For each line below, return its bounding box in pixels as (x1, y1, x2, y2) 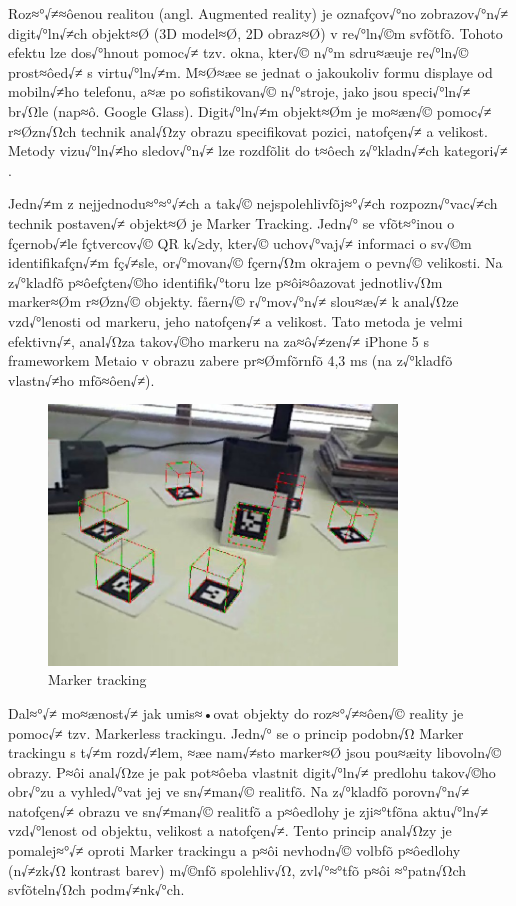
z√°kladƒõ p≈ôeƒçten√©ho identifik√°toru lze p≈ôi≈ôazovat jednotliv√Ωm (8, 271, 443, 292)
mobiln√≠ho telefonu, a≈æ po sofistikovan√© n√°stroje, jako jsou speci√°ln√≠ (8, 81, 471, 102)
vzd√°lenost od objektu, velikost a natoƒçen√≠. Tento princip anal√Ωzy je (8, 820, 452, 841)
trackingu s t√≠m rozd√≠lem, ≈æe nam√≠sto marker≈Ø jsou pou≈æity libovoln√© (8, 742, 502, 763)
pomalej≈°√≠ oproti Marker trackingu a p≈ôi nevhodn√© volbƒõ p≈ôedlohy (8, 840, 461, 861)
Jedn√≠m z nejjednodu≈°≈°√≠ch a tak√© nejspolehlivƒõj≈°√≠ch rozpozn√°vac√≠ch (8, 193, 498, 214)
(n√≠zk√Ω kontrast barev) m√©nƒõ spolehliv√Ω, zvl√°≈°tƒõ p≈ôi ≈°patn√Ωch (8, 859, 467, 880)
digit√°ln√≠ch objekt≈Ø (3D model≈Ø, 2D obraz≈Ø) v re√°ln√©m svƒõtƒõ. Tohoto (8, 22, 503, 43)
